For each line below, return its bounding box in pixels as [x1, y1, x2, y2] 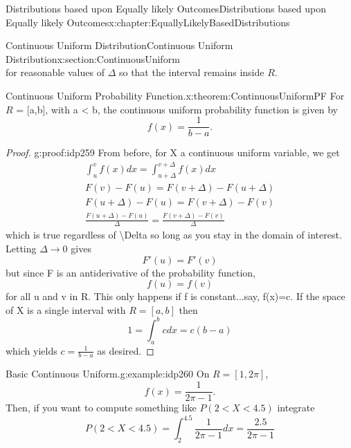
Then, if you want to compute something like [6, 400, 197, 415]
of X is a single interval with [6, 302, 126, 317]
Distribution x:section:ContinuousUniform [6, 51, 180, 66]
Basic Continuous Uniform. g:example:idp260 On [6, 366, 210, 381]
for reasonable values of [6, 65, 105, 80]
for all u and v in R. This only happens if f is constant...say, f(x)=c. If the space [6, 289, 345, 304]
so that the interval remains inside [118, 65, 264, 80]
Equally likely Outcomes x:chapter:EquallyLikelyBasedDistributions [6, 15, 290, 29]
